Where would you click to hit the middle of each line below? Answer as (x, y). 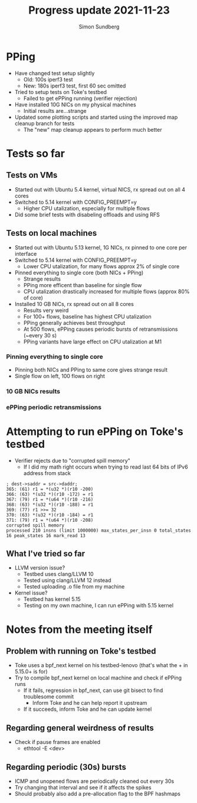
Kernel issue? (31, 593)
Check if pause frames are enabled (57, 742)
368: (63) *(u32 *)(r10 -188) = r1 (50, 505)
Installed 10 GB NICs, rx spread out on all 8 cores (74, 304)
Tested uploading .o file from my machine (74, 587)
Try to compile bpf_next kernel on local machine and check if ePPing (98, 678)
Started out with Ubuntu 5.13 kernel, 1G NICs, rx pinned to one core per (101, 247)
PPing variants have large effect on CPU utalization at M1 (93, 342)
